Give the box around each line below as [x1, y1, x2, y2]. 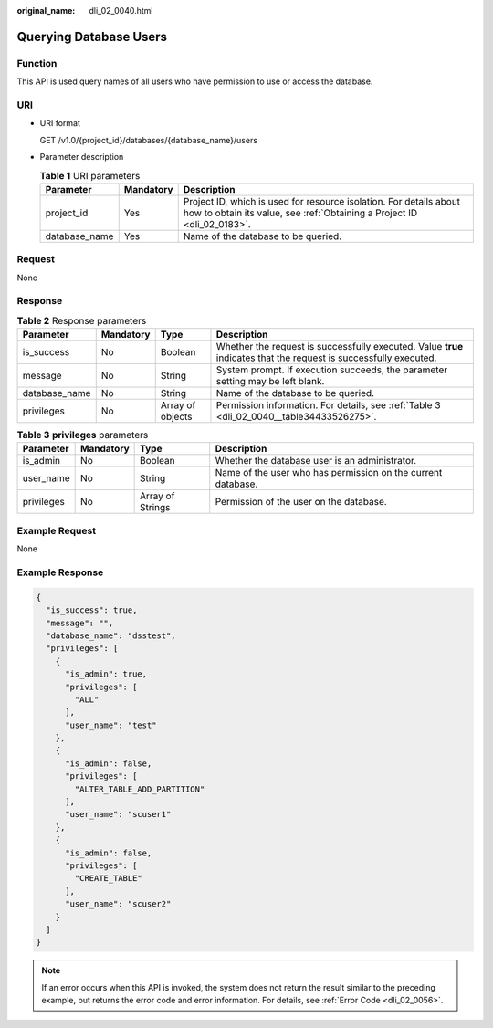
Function [16, 57, 58, 69]
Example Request [16, 524, 96, 537]
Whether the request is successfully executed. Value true [215, 341, 464, 353]
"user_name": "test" [65, 719, 157, 730]
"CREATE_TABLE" [74, 873, 143, 884]
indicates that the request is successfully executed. [215, 351, 437, 364]
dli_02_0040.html [89, 5, 153, 16]
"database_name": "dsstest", [46, 630, 177, 641]
